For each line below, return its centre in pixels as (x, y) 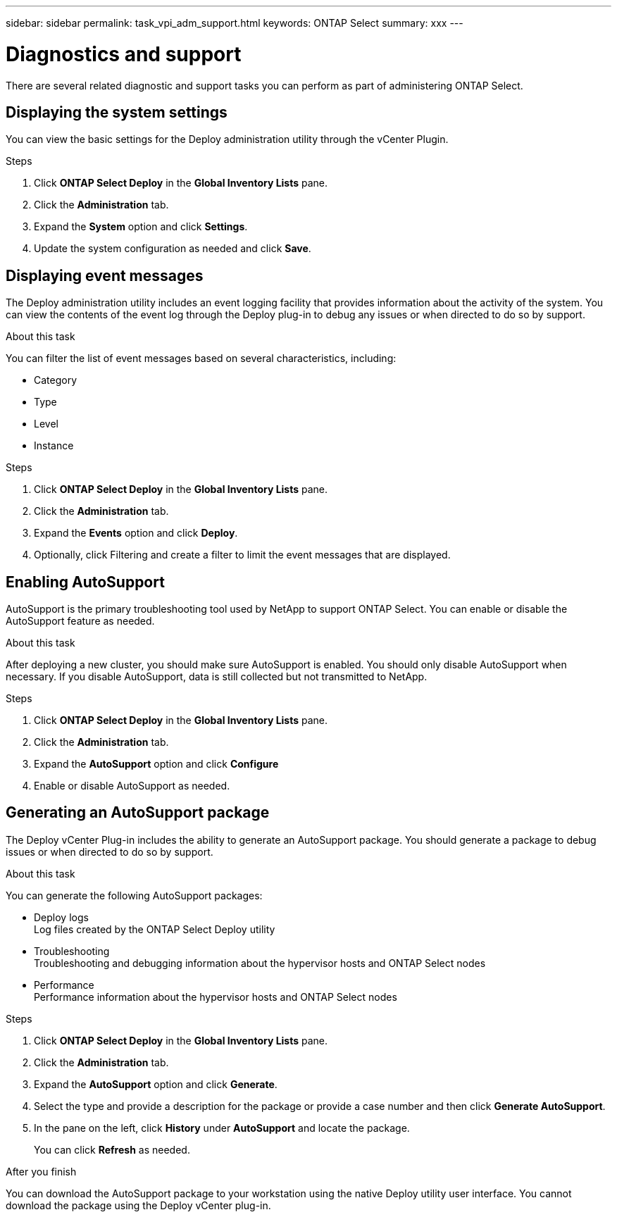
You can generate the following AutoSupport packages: (134, 895)
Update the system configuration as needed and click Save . (173, 249)
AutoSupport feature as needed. (80, 621)
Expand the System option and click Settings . (141, 227)
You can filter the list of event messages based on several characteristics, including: (201, 358)
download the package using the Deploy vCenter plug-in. (138, 1205)
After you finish (41, 1171)
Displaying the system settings (117, 112)
